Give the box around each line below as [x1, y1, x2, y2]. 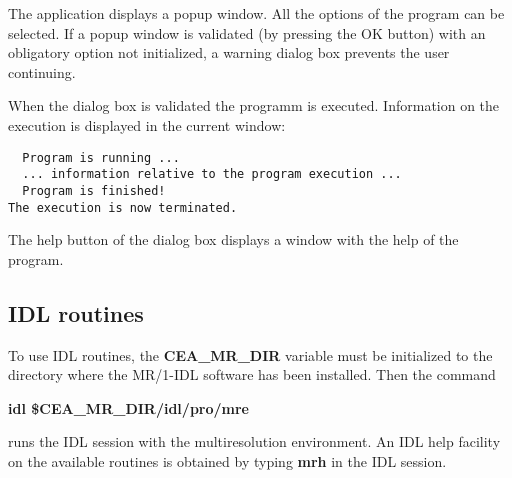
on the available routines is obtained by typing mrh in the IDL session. [8, 450, 447, 471]
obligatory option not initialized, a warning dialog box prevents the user [8, 42, 450, 63]
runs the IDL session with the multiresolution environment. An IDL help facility [8, 431, 501, 452]
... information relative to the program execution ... [22, 167, 402, 182]
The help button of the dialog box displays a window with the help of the [8, 229, 459, 250]
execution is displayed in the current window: [8, 114, 286, 135]
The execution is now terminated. [8, 200, 238, 215]
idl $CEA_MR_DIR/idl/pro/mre [8, 397, 249, 418]
